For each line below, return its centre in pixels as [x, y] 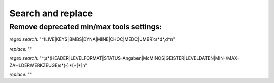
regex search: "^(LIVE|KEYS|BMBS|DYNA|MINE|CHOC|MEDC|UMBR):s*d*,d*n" [92, 39]
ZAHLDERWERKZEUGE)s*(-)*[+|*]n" [48, 65]
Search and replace [51, 13]
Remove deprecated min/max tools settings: [86, 27]
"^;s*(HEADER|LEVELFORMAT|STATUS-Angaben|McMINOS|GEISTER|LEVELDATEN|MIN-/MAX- [139, 58]
